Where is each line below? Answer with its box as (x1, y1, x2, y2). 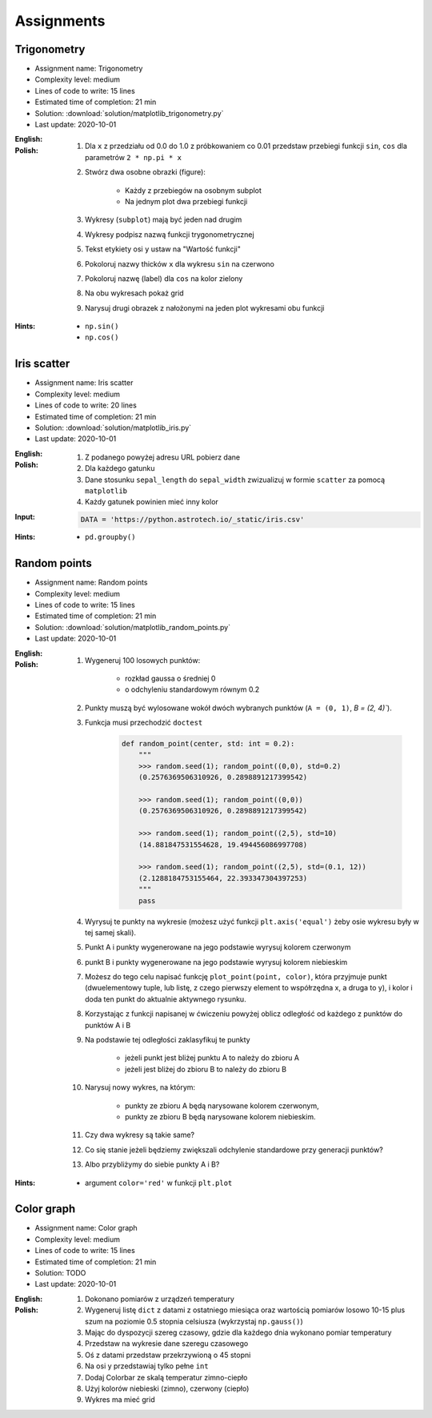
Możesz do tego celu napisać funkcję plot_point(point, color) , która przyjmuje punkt (85, 972, 387, 982)
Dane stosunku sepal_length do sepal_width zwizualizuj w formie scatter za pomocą (85, 475, 386, 484)
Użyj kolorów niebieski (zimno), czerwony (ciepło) (85, 1384, 250, 1393)
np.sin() (85, 322, 119, 331)
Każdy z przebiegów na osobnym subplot (125, 185, 262, 195)
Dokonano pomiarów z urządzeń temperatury (85, 1294, 235, 1304)
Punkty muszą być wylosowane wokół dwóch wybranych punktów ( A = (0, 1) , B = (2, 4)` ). (85, 703, 392, 713)
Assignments (14, 12, 106, 30)
